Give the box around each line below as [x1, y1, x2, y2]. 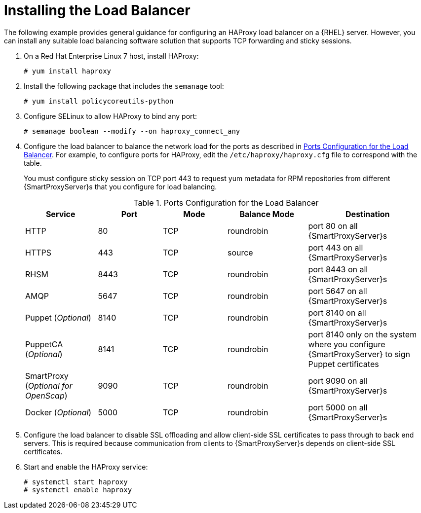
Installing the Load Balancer [4, 2, 191, 19]
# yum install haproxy [24, 67, 112, 75]
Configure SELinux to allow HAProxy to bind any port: [24, 111, 197, 120]
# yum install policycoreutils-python [24, 97, 174, 105]
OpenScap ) [25, 390, 68, 401]
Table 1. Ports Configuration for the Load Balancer [133, 197, 319, 208]
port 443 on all [308, 242, 363, 253]
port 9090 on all [308, 375, 368, 386]
